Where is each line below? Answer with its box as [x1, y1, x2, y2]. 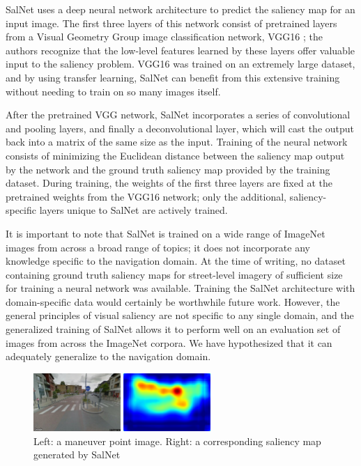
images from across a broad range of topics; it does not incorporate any [6, 240, 310, 254]
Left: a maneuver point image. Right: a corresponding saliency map [33, 433, 321, 448]
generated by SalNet [33, 447, 121, 462]
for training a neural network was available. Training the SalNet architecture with [6, 281, 355, 295]
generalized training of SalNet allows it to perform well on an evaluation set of [6, 322, 341, 336]
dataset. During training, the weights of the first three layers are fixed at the [6, 176, 332, 190]
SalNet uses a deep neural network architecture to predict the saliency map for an [6, 2, 355, 16]
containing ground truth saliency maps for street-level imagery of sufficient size [6, 267, 343, 281]
